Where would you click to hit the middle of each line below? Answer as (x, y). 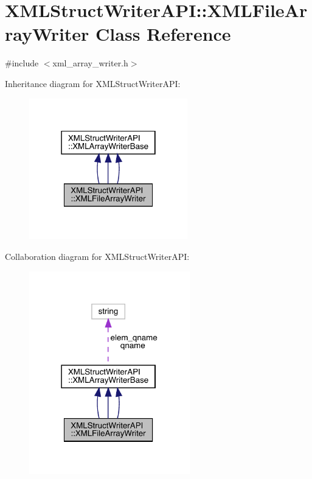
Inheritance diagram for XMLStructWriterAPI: (93, 83)
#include (22, 63)
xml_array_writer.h (90, 63)
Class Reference (163, 34)
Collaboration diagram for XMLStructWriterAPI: (97, 256)
